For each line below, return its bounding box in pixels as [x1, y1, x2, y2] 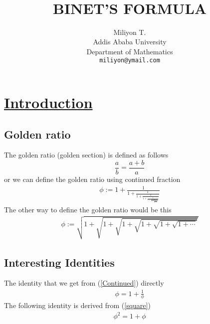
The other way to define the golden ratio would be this [4, 204, 172, 214]
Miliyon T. [113, 26, 146, 37]
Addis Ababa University [93, 36, 167, 47]
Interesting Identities [4, 254, 115, 270]
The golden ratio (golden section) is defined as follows [4, 150, 169, 160]
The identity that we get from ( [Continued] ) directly [4, 278, 164, 288]
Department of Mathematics [86, 46, 173, 56]
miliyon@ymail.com [99, 57, 160, 64]
